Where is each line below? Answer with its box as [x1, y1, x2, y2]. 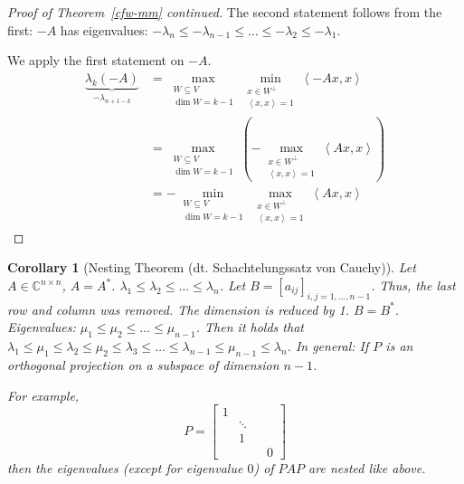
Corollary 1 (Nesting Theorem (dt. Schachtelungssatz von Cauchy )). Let [7, 258, 416, 277]
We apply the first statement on [7, 51, 185, 70]
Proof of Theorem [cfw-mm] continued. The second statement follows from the [7, 3, 442, 21]
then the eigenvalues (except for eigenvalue [7, 459, 243, 478]
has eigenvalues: [60, 20, 148, 39]
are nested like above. [308, 459, 426, 478]
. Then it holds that [195, 318, 304, 337]
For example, [7, 385, 80, 404]
